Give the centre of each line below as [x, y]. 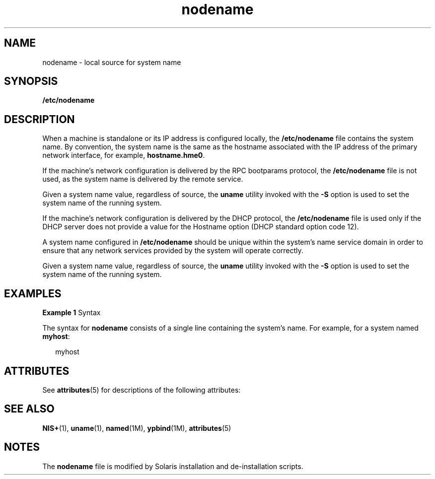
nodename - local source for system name [112, 62]
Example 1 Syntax [72, 313]
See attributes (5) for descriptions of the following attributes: [142, 390]
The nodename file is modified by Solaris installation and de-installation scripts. [173, 466]
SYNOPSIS [31, 81]
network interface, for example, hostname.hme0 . [124, 155]
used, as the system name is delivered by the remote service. [143, 179]
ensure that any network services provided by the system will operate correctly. [173, 251]
